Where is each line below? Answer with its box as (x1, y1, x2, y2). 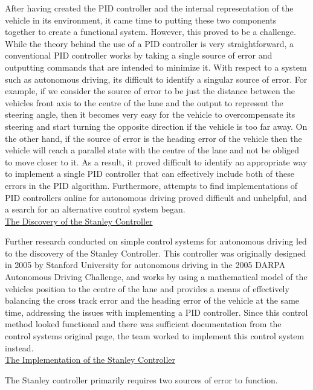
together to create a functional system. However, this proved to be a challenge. (5, 25, 296, 38)
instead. (5, 341, 34, 354)
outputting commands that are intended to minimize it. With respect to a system (5, 60, 307, 73)
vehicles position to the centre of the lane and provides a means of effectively (5, 282, 289, 295)
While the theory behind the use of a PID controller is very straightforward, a (5, 37, 294, 50)
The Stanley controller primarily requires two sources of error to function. (5, 373, 278, 386)
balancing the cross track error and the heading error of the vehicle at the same (5, 294, 300, 307)
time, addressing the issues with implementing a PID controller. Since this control (5, 305, 308, 318)
